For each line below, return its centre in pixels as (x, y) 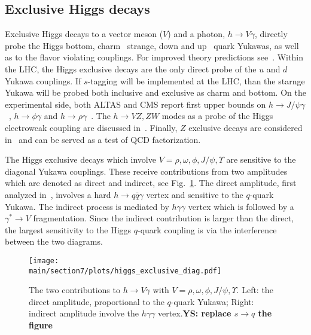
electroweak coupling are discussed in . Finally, (91, 127)
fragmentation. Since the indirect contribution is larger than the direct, (164, 218)
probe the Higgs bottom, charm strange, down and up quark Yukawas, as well (152, 45)
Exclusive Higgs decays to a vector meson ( (84, 34)
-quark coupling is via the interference (207, 229)
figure (41, 325)
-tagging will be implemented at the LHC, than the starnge (196, 80)
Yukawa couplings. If (43, 80)
